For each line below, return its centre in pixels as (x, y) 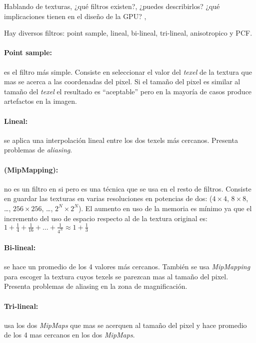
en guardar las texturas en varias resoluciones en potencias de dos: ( (108, 198)
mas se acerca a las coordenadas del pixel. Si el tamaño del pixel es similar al (122, 81)
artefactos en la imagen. (40, 101)
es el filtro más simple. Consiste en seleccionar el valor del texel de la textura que (128, 71)
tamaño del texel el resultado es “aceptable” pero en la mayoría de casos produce (128, 91)
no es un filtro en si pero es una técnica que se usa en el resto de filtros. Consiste (128, 188)
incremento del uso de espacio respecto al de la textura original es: (106, 218)
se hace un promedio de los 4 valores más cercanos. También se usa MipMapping (127, 267)
